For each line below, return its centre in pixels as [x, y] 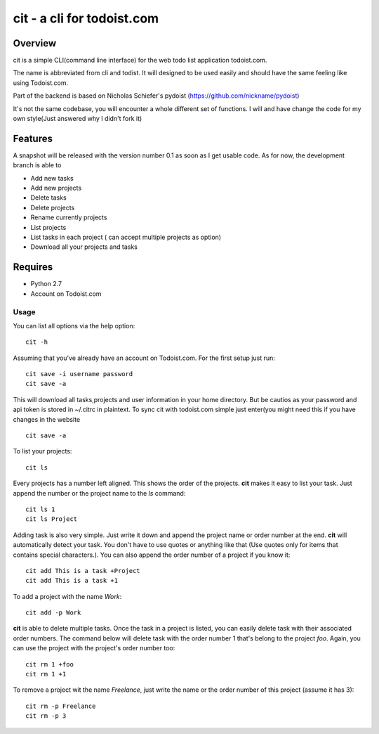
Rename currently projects [69, 217]
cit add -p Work [53, 613]
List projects [48, 227]
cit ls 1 [40, 509]
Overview [35, 43]
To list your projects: [42, 451]
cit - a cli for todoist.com [86, 18]
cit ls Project [52, 519]
